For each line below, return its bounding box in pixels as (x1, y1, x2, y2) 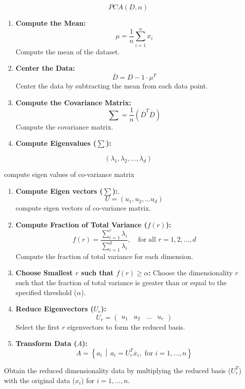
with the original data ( (4, 375, 75, 385)
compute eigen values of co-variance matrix (4, 169, 134, 179)
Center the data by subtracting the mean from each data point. (15, 81, 208, 91)
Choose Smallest (15, 267, 73, 278)
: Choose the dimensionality (148, 267, 233, 278)
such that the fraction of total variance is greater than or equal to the (15, 277, 227, 287)
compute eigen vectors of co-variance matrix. (15, 203, 151, 213)
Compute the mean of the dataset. (15, 46, 120, 56)
